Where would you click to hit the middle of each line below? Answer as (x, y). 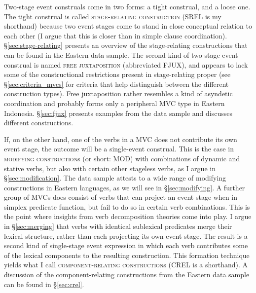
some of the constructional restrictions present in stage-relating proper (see (117, 74)
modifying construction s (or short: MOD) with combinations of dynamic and (122, 158)
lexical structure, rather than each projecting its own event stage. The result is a (126, 236)
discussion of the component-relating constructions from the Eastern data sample (127, 275)
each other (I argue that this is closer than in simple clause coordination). (116, 35)
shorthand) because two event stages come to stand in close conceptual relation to (128, 26)
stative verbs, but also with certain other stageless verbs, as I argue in (110, 168)
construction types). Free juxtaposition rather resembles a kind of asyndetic (118, 93)
